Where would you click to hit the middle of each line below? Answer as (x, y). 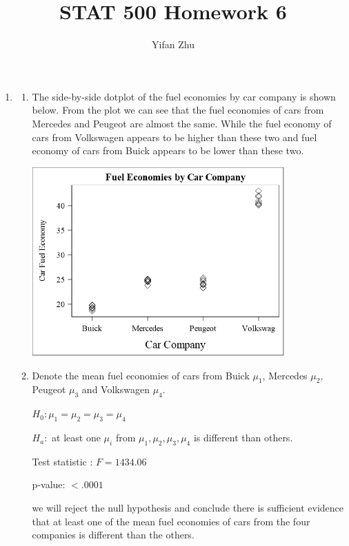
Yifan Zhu (173, 44)
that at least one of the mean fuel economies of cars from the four (171, 521)
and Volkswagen (116, 389)
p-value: (49, 484)
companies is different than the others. (113, 535)
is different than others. (243, 438)
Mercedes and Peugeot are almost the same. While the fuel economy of (182, 123)
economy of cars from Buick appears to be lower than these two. (168, 150)
